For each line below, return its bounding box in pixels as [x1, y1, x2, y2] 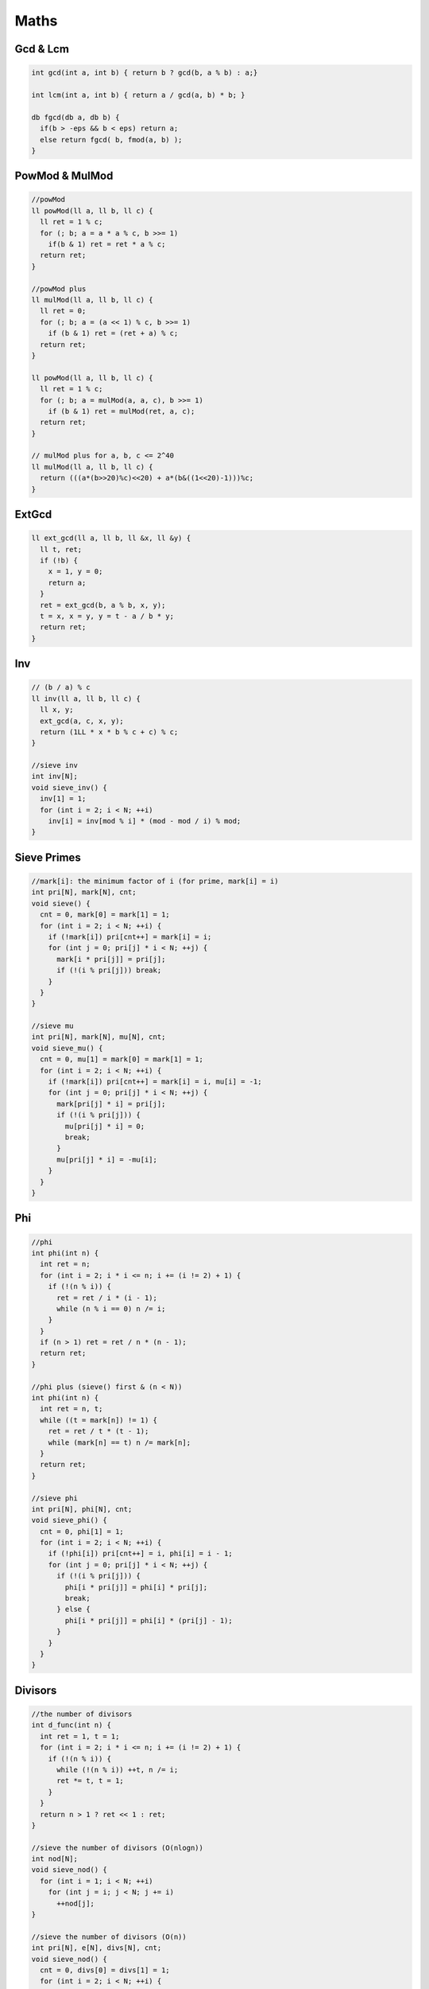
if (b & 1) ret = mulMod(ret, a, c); [48, 407, 195, 415]
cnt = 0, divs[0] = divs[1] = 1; [40, 1965, 170, 1975]
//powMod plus [31, 284, 87, 294]
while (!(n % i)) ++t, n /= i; [56, 1765, 179, 1774]
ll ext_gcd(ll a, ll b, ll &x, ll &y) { [31, 534, 191, 543]
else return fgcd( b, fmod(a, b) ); [40, 135, 183, 144]
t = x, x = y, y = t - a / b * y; [40, 611, 175, 621]
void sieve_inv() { [31, 783, 107, 792]
